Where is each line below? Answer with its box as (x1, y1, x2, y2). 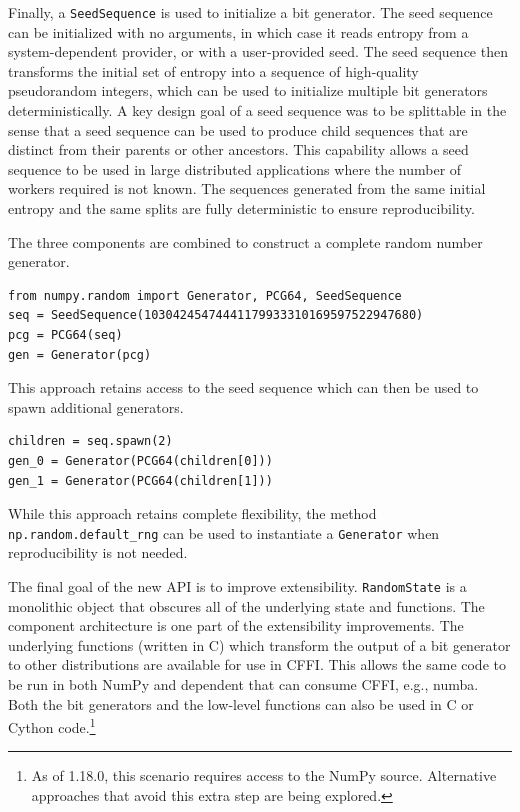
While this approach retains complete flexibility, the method (8, 503, 377, 524)
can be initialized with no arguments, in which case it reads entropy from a (8, 21, 469, 42)
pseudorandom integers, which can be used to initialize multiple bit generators (8, 80, 488, 101)
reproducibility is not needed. (8, 542, 188, 563)
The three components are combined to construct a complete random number (8, 231, 483, 252)
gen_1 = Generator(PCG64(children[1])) (8, 473, 273, 488)
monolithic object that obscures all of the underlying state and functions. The (8, 595, 485, 616)
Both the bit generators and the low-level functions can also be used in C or (8, 693, 474, 714)
